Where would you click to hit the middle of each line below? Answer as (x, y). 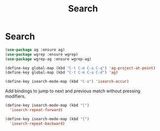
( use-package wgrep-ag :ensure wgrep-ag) (48, 59)
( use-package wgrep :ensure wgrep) (42, 54)
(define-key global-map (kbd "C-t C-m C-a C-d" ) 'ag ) (62, 72)
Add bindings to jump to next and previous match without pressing (73, 91)
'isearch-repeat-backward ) (37, 124)
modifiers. (16, 96)
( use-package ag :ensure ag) (35, 50)
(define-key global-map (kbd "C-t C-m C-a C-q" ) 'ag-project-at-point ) (80, 68)
